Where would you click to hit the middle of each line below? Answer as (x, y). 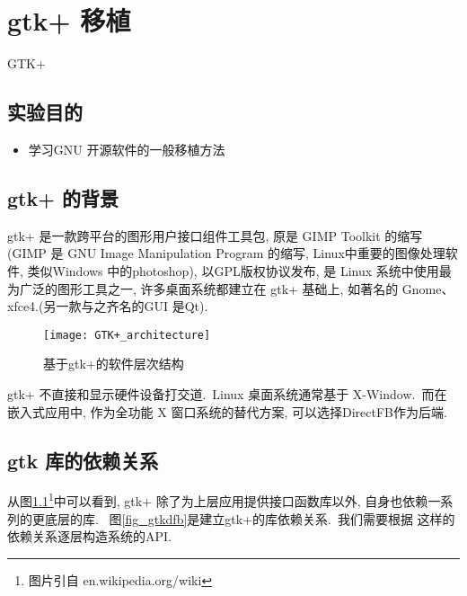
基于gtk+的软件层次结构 (114, 364)
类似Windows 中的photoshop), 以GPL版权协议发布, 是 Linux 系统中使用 (233, 270)
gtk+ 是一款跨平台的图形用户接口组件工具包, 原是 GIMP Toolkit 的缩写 (215, 235)
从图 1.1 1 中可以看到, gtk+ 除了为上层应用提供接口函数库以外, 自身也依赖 (218, 499)
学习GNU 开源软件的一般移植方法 (127, 149)
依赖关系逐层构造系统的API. (89, 536)
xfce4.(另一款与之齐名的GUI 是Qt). (108, 306)
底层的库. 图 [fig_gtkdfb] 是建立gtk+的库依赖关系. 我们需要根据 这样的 (250, 518)
